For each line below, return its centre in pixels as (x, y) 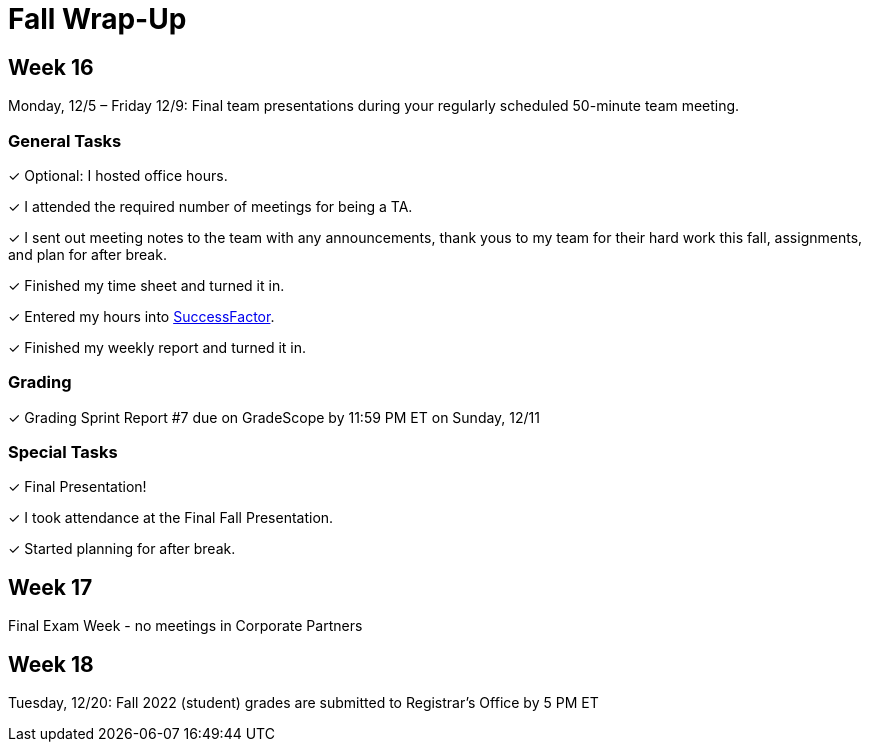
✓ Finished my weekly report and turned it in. (157, 347)
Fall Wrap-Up (97, 19)
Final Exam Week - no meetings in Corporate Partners (185, 626)
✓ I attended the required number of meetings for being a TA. (210, 206)
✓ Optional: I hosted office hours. (118, 175)
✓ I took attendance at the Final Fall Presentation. (171, 518)
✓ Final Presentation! (77, 487)
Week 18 (51, 664)
